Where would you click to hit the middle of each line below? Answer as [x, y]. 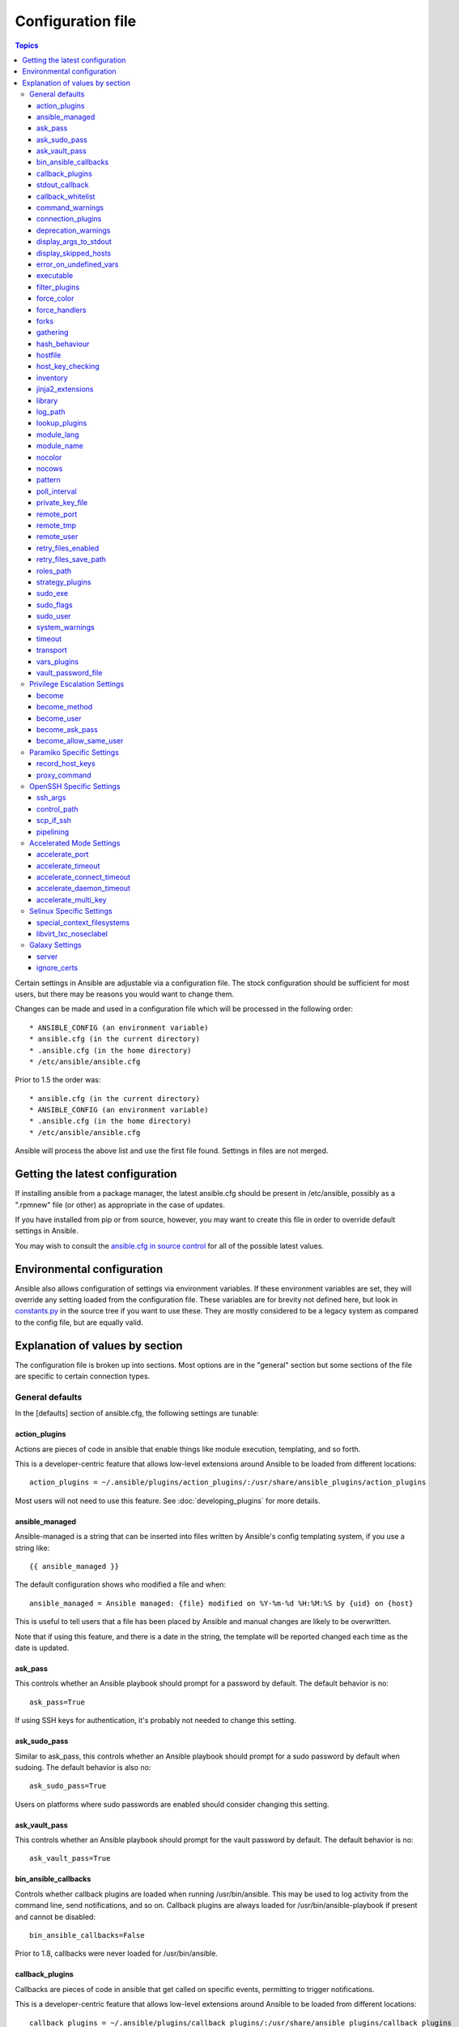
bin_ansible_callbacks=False [87, 1935]
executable [55, 276]
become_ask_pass [68, 729]
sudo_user [54, 616]
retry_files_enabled [68, 548]
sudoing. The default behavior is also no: [83, 1767]
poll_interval [57, 491]
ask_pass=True [57, 1702]
